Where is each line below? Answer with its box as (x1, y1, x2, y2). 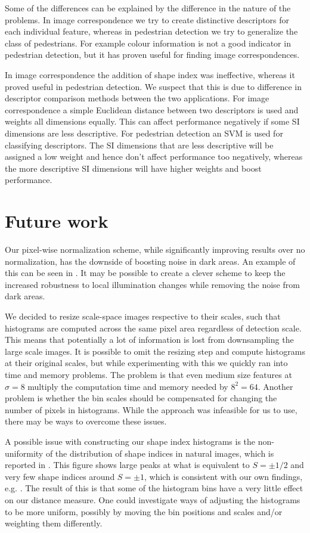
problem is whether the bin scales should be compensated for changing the (5, 392, 277, 404)
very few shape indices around (5, 470, 115, 482)
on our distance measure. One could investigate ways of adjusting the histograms (5, 493, 300, 506)
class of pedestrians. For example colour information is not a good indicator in (5, 36, 291, 49)
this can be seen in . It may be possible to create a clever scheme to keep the (5, 266, 286, 279)
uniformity (5, 447, 44, 459)
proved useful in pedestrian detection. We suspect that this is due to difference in (5, 80, 302, 92)
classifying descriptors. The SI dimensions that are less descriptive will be (5, 138, 274, 151)
